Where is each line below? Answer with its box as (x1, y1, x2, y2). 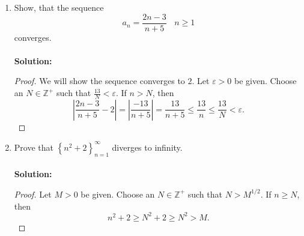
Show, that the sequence (14, 1, 104, 13)
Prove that (14, 141, 53, 153)
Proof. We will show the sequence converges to (14, 74, 185, 87)
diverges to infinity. (112, 141, 183, 153)
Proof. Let (14, 187, 52, 200)
